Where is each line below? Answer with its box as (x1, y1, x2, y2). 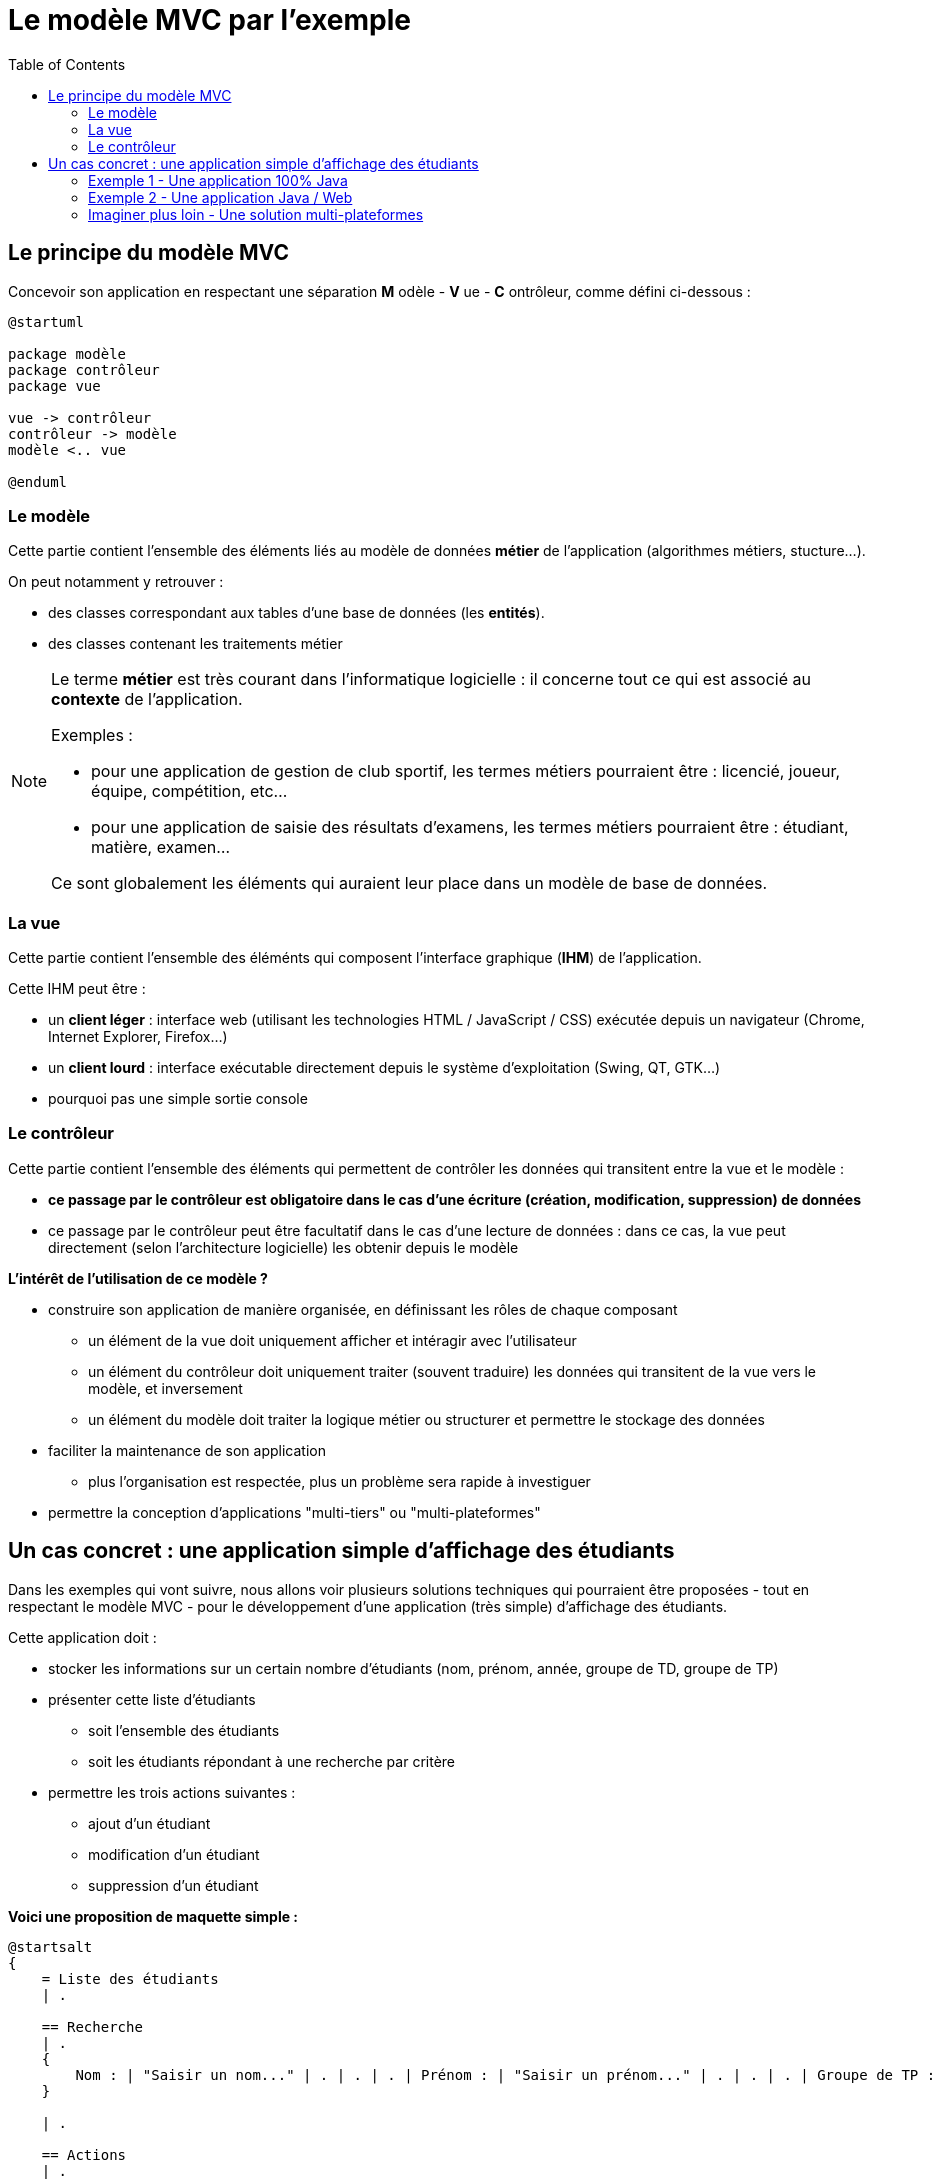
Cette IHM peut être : (8, 980, 146, 998)
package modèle (8, 345, 127, 362)
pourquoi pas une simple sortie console (48, 1090, 308, 1108)
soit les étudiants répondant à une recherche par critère (88, 1752, 456, 1770)
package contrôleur (8, 361, 160, 378)
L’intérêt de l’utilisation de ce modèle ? (8, 1269, 268, 1287)
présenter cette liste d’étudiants (48, 1690, 256, 1708)
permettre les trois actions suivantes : (48, 1783, 296, 1801)
